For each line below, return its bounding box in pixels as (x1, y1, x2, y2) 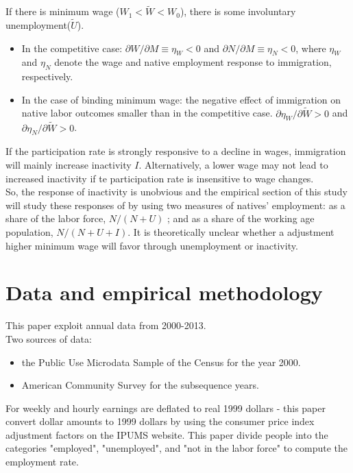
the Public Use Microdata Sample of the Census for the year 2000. (21, 354, 301, 369)
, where (295, 40, 326, 55)
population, (5, 225, 53, 239)
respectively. (21, 69, 73, 84)
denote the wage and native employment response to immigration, (54, 55, 332, 69)
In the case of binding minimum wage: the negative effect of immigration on (21, 92, 341, 106)
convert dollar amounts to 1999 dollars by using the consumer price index (5, 414, 315, 428)
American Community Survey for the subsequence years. (21, 378, 259, 392)
